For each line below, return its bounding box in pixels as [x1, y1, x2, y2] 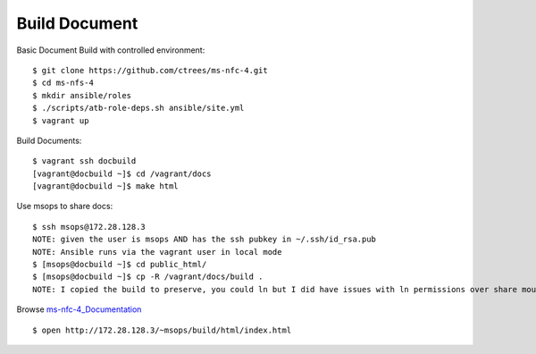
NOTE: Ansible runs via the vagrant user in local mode [32, 247, 282, 257]
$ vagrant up [32, 115, 89, 125]
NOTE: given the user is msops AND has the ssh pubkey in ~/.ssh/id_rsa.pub [32, 234, 377, 245]
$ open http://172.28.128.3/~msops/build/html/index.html [32, 324, 292, 335]
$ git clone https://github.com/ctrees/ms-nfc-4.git [32, 65, 268, 75]
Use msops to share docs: [16, 201, 113, 212]
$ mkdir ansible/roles [32, 90, 132, 100]
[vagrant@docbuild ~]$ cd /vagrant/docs [32, 168, 212, 179]
